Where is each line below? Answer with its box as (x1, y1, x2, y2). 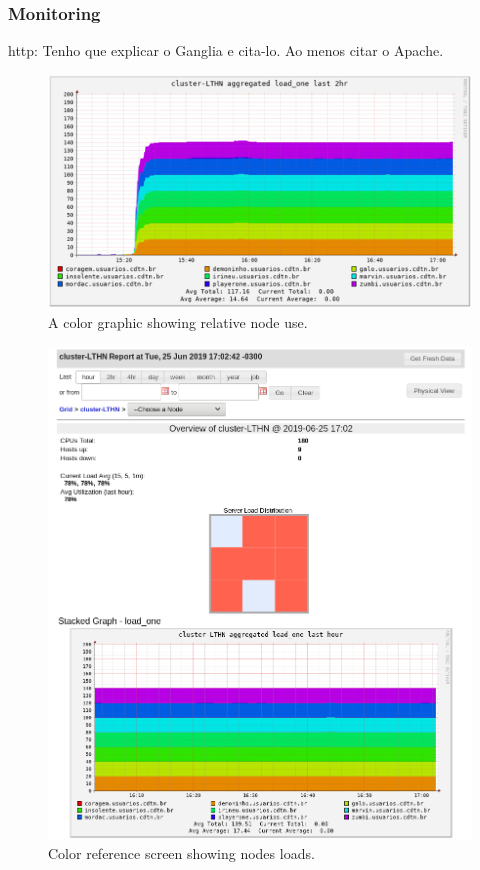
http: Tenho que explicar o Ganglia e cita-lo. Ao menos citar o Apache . (8, 40, 444, 61)
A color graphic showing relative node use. (48, 311, 308, 332)
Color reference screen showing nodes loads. (48, 842, 315, 863)
